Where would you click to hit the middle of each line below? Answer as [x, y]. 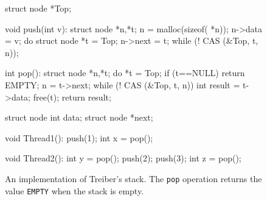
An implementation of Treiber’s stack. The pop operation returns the [133, 178]
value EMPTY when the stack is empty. [75, 190]
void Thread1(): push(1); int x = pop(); [79, 137]
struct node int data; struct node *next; [79, 117]
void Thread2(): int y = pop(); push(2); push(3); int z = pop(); [123, 158]
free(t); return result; [72, 97]
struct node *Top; [38, 8]
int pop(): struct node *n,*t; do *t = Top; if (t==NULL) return [125, 73]
